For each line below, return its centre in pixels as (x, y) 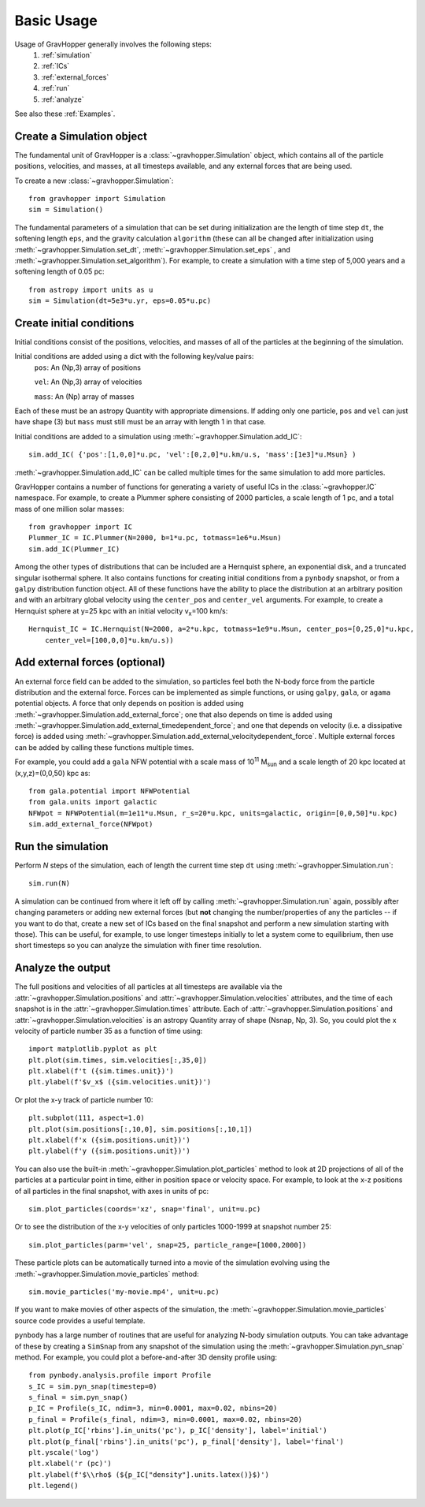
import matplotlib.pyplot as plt (93, 1049)
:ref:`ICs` (55, 66)
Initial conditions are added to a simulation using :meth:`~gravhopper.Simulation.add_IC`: (158, 436)
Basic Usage (56, 21)
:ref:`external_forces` (75, 77)
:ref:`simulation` (67, 54)
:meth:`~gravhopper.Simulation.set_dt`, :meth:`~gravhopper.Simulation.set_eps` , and (152, 249)
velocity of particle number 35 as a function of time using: (109, 1031)
